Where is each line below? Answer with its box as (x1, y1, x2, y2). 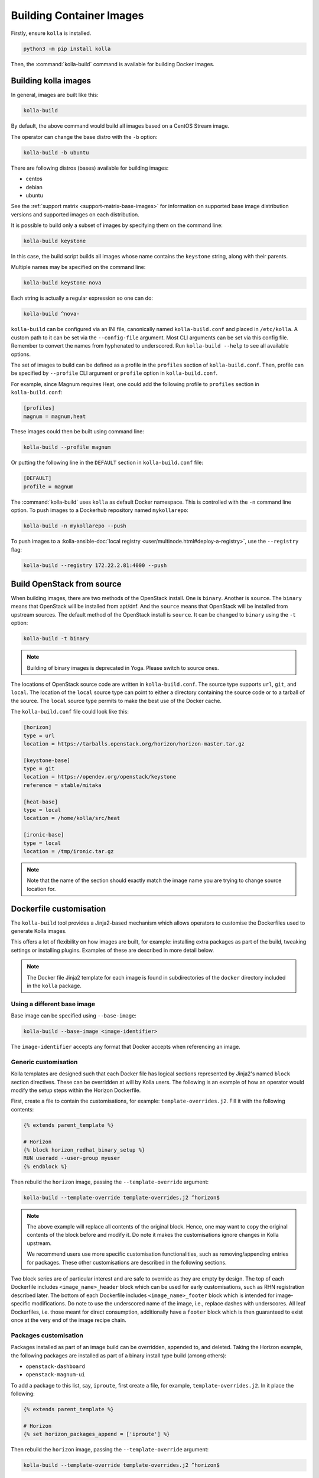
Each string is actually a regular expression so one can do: (11, 294, 154, 302)
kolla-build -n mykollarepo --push (23, 523, 126, 529)
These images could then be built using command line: (11, 428, 145, 435)
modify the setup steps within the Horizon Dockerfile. (11, 1087, 141, 1094)
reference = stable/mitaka (23, 782, 102, 789)
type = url (23, 732, 55, 739)
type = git (23, 766, 55, 772)
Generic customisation (11, 1058, 78, 1066)
